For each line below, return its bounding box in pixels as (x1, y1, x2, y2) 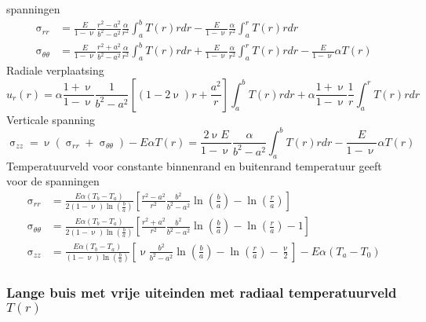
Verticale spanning (6, 111, 95, 127)
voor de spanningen (6, 173, 100, 189)
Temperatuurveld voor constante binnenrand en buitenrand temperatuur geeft (6, 157, 382, 174)
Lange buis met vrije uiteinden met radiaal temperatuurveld (6, 282, 397, 302)
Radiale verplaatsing (6, 62, 104, 79)
